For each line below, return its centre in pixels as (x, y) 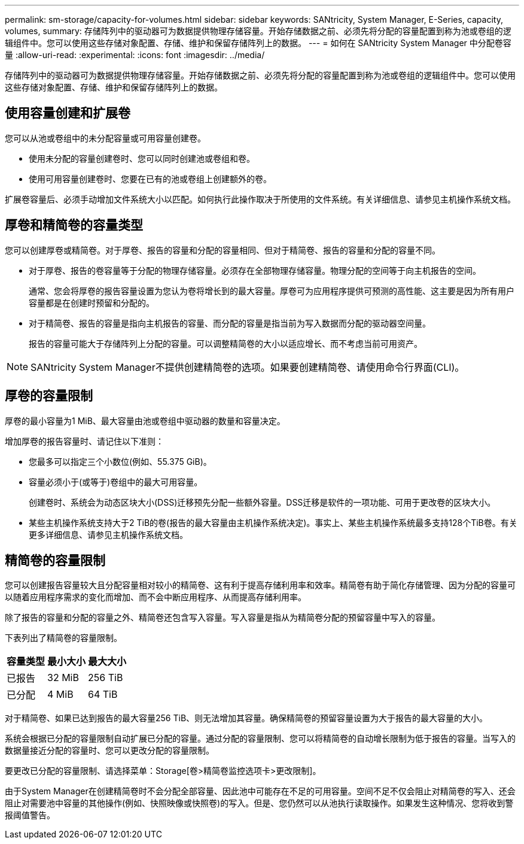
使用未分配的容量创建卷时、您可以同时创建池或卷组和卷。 (142, 158)
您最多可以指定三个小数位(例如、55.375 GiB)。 (120, 461)
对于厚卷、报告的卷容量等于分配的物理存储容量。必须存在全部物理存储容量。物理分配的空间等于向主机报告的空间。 (255, 270)
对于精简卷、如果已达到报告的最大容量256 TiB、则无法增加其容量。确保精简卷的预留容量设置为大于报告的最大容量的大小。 (246, 718)
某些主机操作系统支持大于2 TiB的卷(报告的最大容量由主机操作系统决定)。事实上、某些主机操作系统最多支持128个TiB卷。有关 (273, 522)
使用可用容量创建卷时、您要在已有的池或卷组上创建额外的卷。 (150, 179)
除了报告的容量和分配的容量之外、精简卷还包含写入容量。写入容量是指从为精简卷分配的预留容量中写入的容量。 (223, 618)
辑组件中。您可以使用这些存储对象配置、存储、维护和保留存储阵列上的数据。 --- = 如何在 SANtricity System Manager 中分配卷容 (258, 43)
